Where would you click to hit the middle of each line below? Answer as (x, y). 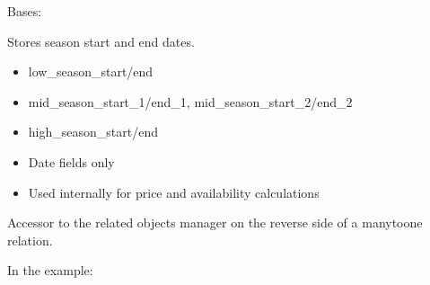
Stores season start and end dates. (101, 41)
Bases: (25, 11)
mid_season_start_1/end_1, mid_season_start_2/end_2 (190, 101)
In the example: (50, 270)
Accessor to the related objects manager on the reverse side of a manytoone (215, 223)
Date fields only (71, 161)
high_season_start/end (93, 132)
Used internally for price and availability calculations (174, 192)
